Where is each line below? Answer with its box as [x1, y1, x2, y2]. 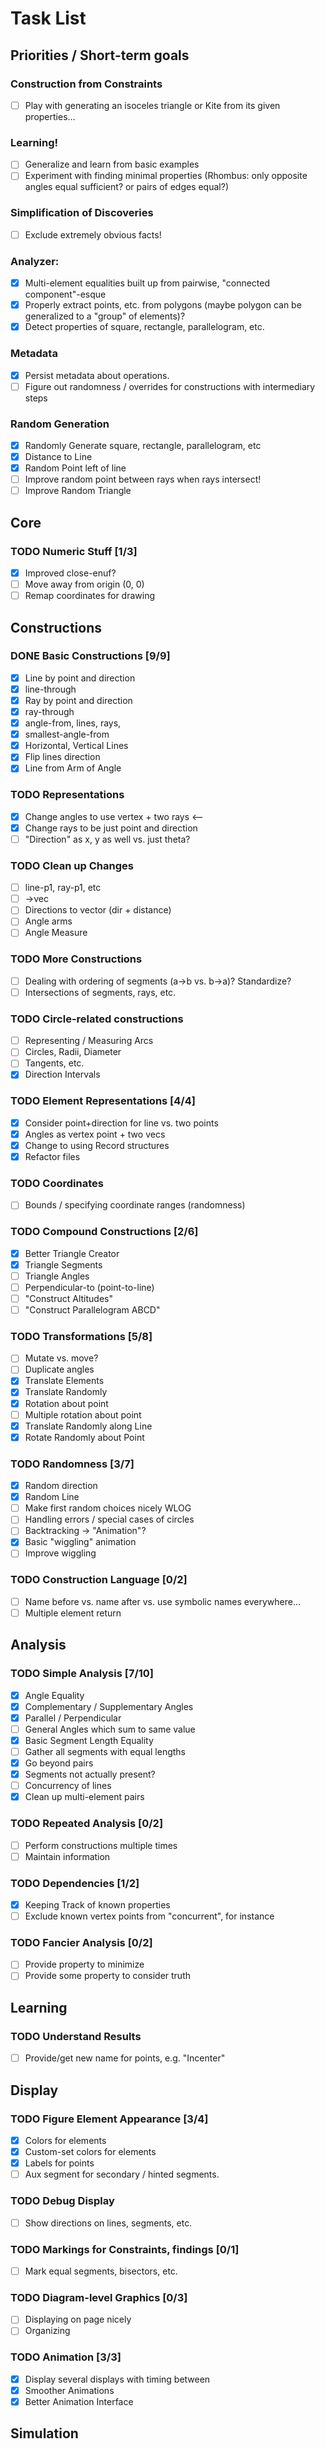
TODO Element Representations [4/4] [10, 1094, 196, 1108]
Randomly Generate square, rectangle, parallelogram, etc [24, 439, 262, 451]
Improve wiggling [24, 1547, 97, 1559]
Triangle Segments [24, 1258, 103, 1271]
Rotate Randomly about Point [24, 1431, 145, 1443]
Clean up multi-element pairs [24, 1791, 145, 1803]
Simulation [10, 2425, 79, 2442]
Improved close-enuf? [24, 567, 117, 579]
